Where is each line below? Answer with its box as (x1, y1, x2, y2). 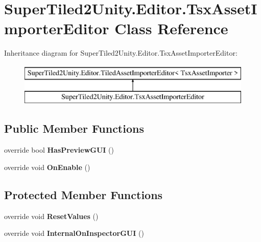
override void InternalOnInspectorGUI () (4, 228, 144, 238)
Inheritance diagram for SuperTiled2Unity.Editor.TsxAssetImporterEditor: (4, 47, 238, 58)
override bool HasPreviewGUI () (4, 144, 114, 155)
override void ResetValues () (4, 210, 99, 221)
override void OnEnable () (4, 161, 90, 172)
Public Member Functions (4, 120, 144, 136)
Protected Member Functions (4, 186, 163, 202)
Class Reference (114, 18, 228, 39)
